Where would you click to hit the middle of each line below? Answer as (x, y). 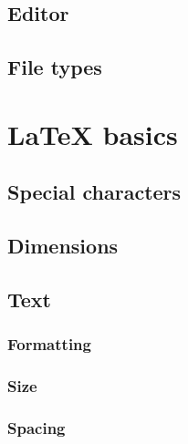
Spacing (37, 427)
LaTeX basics (93, 134)
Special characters (94, 192)
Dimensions (63, 246)
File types (55, 67)
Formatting (49, 344)
